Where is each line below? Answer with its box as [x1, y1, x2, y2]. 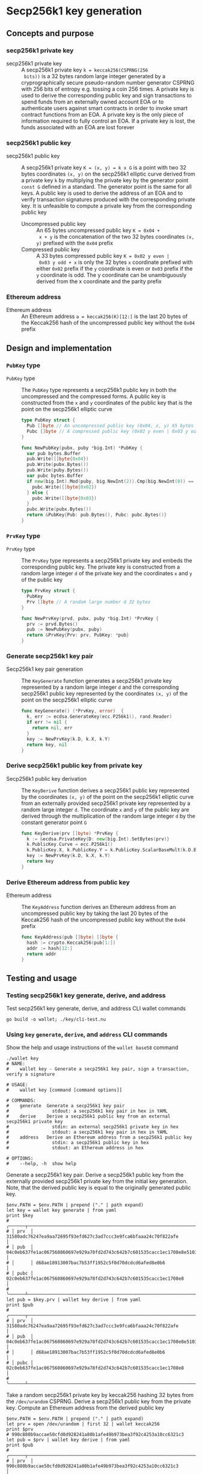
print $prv [6, 1427, 34, 1433]
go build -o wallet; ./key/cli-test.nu [6, 1017, 106, 1023]
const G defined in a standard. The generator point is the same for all [21, 183, 192, 191]
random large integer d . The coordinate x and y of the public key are [21, 806, 189, 813]
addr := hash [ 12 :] [26, 945, 73, 951]
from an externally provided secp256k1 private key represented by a [21, 800, 191, 807]
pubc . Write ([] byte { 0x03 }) [32, 495, 97, 501]
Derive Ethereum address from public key [6, 878, 130, 886]
